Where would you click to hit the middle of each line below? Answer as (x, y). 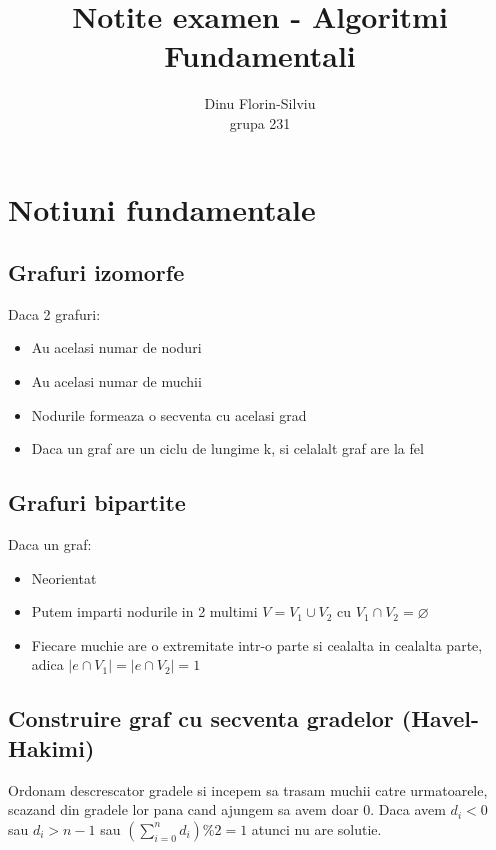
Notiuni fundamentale (162, 208)
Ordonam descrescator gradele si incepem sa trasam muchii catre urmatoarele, (248, 789)
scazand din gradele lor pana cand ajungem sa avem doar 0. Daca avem (227, 809)
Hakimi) (51, 747)
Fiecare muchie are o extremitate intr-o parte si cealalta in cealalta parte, (257, 644)
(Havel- (440, 718)
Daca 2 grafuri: (54, 313)
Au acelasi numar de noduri (116, 347)
